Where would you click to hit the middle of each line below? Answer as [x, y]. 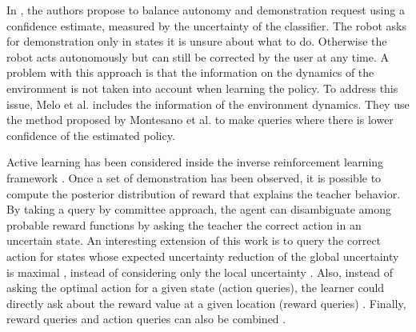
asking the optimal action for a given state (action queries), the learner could [196, 288]
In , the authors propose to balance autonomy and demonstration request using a [206, 10]
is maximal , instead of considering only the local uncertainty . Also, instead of [200, 272]
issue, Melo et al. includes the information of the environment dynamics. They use [208, 104]
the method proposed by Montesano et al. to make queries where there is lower [200, 120]
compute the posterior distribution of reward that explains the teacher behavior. [204, 193]
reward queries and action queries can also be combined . [146, 319]
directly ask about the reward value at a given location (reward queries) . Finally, [206, 303]
